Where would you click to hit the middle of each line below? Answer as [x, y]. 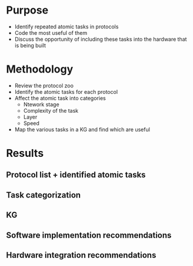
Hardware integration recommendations [81, 255]
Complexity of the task [51, 110]
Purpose [27, 10]
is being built [30, 45]
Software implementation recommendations [89, 235]
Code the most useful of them [51, 32]
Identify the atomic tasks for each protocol [66, 91]
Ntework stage [41, 104]
